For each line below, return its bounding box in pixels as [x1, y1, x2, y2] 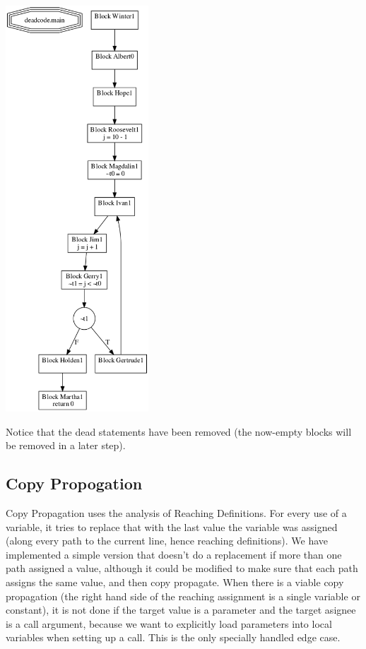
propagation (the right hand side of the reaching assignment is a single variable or [6, 588, 360, 603]
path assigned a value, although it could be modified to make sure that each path [6, 561, 358, 576]
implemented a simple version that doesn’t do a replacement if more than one [6, 547, 342, 561]
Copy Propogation [6, 472, 143, 494]
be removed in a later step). [6, 438, 126, 453]
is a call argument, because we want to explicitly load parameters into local [6, 616, 332, 631]
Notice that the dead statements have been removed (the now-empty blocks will [6, 424, 352, 439]
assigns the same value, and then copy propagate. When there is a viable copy [6, 574, 344, 589]
